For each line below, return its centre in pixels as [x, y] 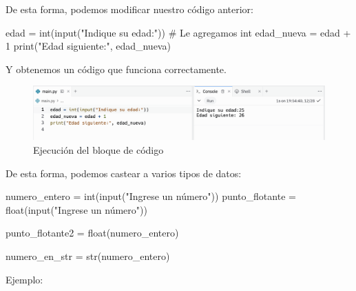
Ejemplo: [24, 279]
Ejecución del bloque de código [98, 150]
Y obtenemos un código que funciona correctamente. [116, 69]
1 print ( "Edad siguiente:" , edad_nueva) [88, 46]
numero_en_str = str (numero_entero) [88, 256]
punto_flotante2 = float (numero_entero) [92, 233]
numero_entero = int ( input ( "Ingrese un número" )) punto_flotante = [151, 196]
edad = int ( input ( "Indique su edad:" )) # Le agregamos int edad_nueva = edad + [178, 32]
